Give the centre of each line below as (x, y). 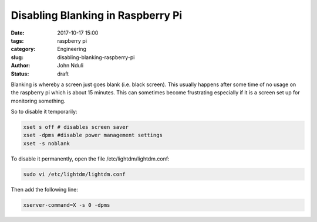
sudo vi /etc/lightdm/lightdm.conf (74, 174)
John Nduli (70, 66)
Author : (21, 66)
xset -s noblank (47, 143)
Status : (20, 74)
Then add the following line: (45, 189)
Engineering (72, 49)
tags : (17, 40)
